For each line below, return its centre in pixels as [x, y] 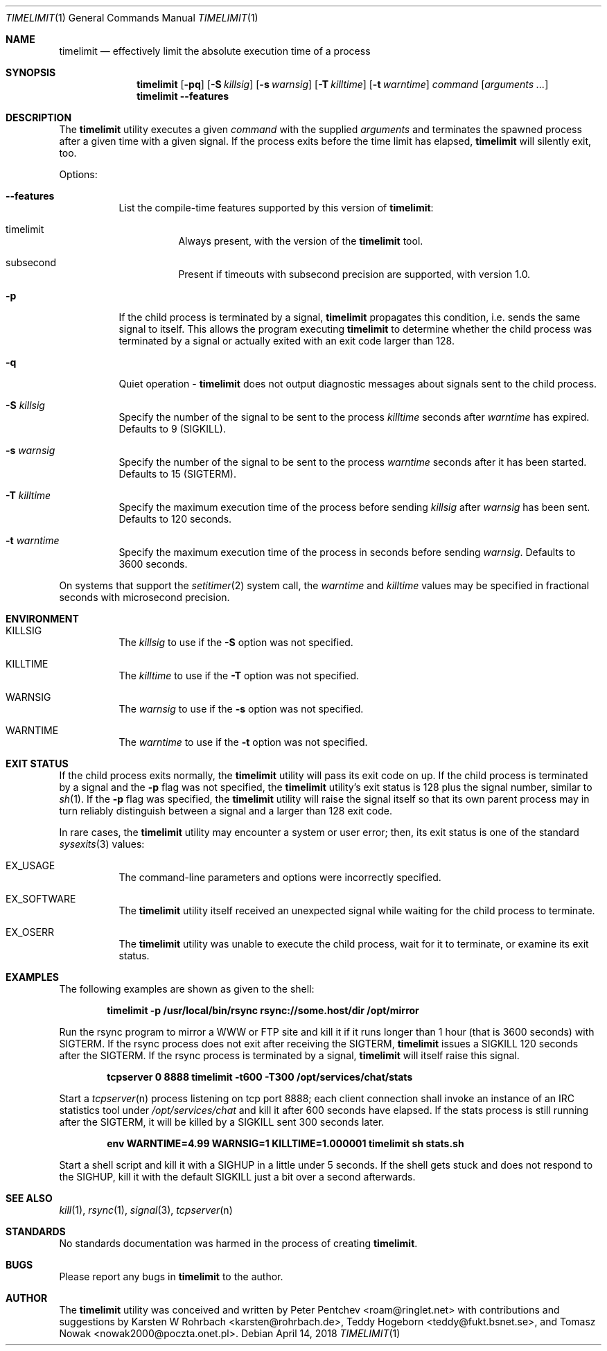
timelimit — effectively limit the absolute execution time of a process [215, 51]
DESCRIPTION [39, 117]
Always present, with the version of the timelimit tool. [301, 241]
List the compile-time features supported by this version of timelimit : [276, 208]
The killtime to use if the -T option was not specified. [239, 675]
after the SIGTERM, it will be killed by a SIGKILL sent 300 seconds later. [222, 1122]
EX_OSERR [30, 932]
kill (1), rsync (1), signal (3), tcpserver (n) [146, 1210]
